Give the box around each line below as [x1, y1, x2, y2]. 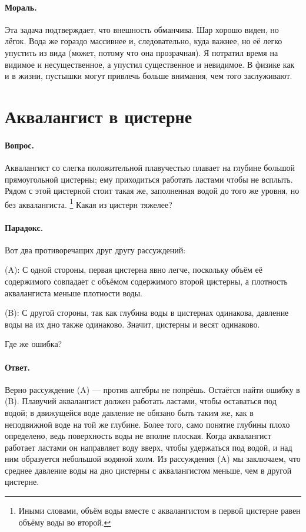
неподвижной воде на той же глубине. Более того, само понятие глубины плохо [5, 418, 290, 430]
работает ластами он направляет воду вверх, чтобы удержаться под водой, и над [5, 441, 292, 453]
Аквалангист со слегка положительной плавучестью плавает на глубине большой [5, 161, 295, 173]
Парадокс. [5, 221, 44, 233]
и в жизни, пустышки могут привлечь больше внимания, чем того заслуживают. [5, 70, 292, 82]
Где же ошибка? [5, 338, 62, 350]
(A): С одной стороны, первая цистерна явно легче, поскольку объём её [5, 263, 262, 276]
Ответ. [5, 361, 30, 373]
